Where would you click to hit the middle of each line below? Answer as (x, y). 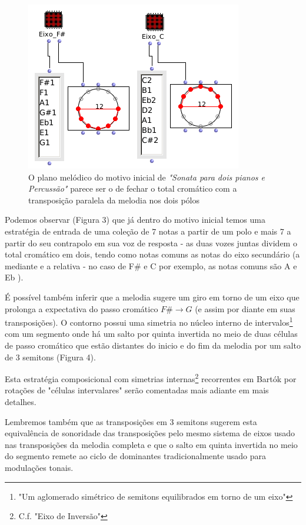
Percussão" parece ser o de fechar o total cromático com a (133, 188)
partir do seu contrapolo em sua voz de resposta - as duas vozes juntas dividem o (151, 243)
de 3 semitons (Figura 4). (50, 357)
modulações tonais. (39, 467)
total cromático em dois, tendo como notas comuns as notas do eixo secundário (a (152, 254)
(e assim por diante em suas (245, 308)
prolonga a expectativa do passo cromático (82, 308)
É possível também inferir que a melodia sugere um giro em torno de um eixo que (152, 297)
